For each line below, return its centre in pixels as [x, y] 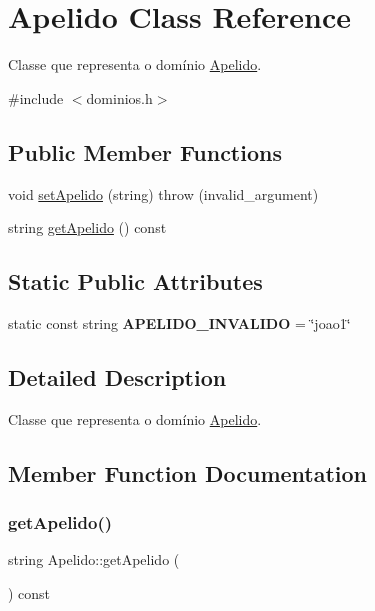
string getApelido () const [87, 227]
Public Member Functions [145, 151]
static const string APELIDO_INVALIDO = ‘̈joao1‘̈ [179, 322]
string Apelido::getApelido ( [94, 559]
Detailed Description [117, 376]
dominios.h [119, 97]
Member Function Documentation [188, 472]
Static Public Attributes [135, 281]
